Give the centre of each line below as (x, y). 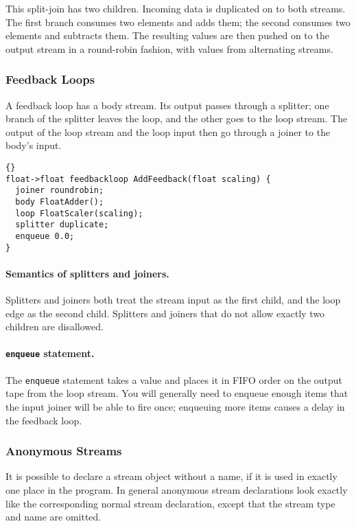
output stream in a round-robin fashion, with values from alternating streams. (169, 48)
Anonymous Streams (64, 451)
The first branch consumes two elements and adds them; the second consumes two (178, 22)
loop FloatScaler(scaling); (79, 213)
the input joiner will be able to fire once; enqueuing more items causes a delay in (175, 406)
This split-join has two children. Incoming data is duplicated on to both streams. (176, 8)
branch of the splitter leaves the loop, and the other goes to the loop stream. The (177, 118)
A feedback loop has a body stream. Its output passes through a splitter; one (167, 105)
